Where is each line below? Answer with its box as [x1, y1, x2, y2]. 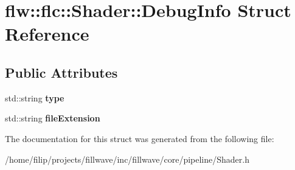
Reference [5, 21, 89, 46]
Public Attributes [5, 63, 118, 81]
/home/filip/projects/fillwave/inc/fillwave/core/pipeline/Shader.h [5, 152, 249, 165]
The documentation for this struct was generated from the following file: [5, 132, 274, 144]
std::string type [5, 91, 64, 104]
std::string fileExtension [5, 112, 100, 124]
